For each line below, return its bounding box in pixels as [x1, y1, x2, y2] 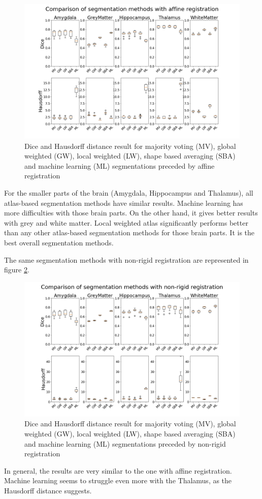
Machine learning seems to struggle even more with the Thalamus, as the [4, 475, 232, 486]
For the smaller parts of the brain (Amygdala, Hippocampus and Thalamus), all [4, 187, 253, 198]
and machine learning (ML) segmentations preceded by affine [24, 160, 215, 171]
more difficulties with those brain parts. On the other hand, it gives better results [4, 207, 258, 218]
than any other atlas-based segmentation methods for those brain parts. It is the [4, 227, 255, 238]
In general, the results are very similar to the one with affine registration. [4, 465, 232, 476]
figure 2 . [4, 264, 29, 275]
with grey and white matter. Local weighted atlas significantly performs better [4, 217, 248, 228]
